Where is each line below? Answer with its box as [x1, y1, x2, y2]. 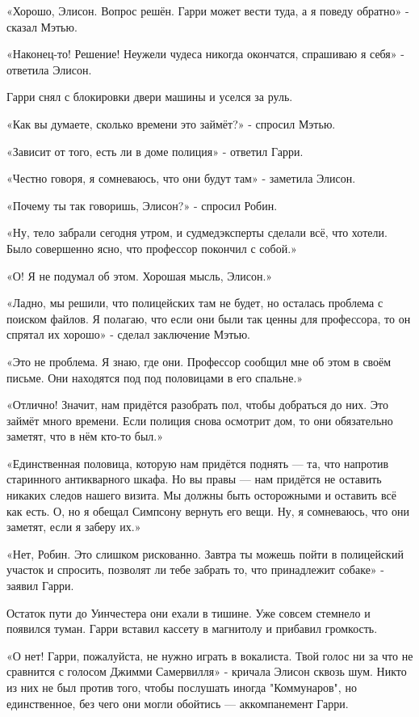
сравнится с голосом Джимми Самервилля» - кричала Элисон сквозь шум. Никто [6, 663, 407, 680]
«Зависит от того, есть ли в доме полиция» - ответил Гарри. [6, 142, 304, 159]
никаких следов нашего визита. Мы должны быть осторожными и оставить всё [6, 487, 396, 504]
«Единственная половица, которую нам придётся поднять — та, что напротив [6, 454, 389, 471]
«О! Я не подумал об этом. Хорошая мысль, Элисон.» [6, 267, 273, 284]
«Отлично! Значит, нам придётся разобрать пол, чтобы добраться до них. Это [6, 396, 388, 413]
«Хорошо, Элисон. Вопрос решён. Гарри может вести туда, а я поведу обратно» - [6, 2, 409, 19]
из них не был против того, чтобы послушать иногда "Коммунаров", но [6, 679, 357, 695]
